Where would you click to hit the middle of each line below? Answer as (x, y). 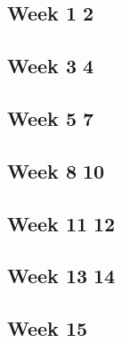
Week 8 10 (56, 170)
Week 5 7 (51, 117)
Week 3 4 (51, 66)
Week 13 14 (61, 276)
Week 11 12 (61, 223)
